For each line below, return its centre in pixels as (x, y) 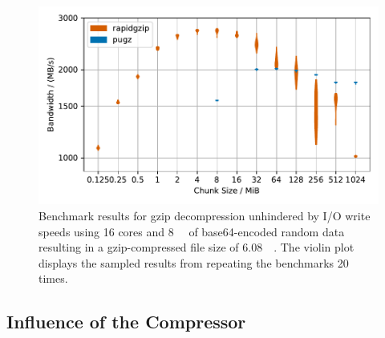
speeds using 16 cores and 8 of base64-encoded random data (192, 231)
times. (53, 278)
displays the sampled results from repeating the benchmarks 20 (194, 262)
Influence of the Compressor (126, 322)
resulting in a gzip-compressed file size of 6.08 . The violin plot (197, 247)
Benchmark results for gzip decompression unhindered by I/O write (205, 215)
